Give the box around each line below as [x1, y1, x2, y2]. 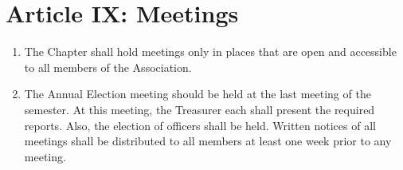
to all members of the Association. [24, 58, 192, 75]
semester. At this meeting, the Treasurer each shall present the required [24, 101, 375, 117]
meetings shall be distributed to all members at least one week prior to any [24, 132, 392, 149]
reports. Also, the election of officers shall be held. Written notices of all [24, 117, 376, 133]
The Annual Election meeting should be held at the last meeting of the [24, 85, 371, 102]
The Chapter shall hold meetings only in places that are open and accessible [24, 43, 397, 60]
